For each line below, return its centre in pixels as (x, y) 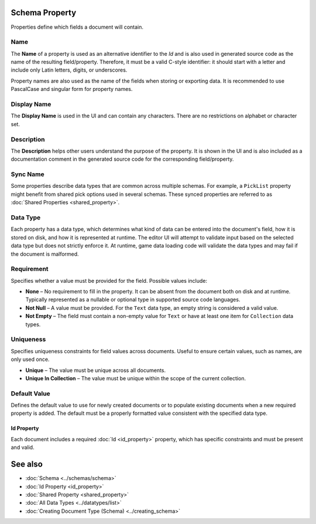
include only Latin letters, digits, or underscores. (69, 70)
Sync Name (28, 174)
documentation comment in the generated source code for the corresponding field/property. (122, 159)
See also (27, 464)
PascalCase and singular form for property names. (72, 89)
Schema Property (44, 13)
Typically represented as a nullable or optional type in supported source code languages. (133, 300)
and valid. (23, 447)
